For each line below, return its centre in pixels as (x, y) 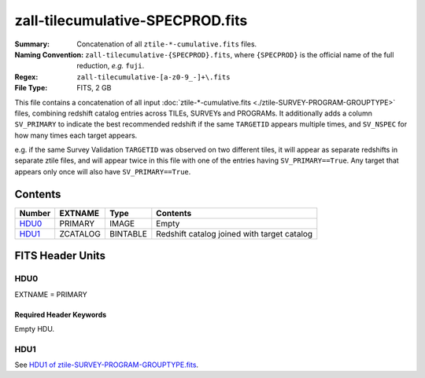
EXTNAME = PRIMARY (51, 294)
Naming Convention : (49, 54)
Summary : (32, 44)
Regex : (26, 77)
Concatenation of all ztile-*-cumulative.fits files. (167, 44)
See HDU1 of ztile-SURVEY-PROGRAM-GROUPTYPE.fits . (107, 365)
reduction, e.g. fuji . (111, 66)
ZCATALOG (80, 233)
